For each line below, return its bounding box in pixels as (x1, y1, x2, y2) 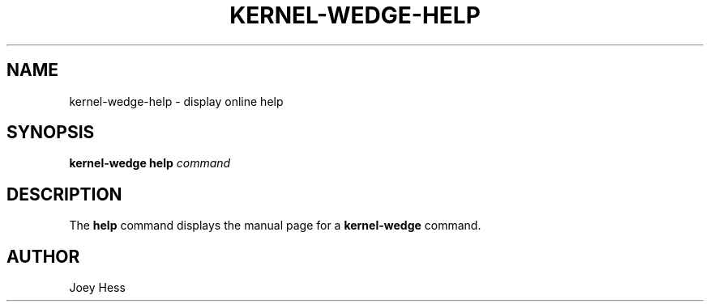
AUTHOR (6, 246, 80, 267)
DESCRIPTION (6, 184, 122, 205)
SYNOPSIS (6, 122, 95, 143)
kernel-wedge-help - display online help (69, 94, 284, 108)
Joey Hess (69, 281, 126, 295)
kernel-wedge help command (69, 156, 231, 171)
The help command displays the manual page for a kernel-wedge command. (69, 218, 481, 233)
